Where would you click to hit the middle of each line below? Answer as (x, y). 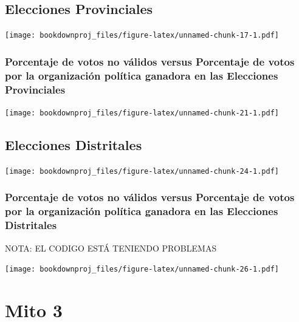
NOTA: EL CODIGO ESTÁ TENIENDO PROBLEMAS (111, 248)
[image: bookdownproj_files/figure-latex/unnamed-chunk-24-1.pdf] (142, 171)
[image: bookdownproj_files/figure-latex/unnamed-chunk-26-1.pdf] (142, 269)
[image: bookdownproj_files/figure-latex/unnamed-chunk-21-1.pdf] (142, 113)
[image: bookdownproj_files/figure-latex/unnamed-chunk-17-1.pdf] (142, 36)
